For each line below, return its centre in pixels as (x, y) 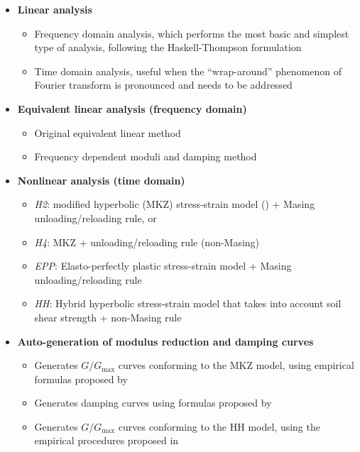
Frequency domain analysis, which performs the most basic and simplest (192, 33)
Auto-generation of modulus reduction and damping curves (165, 341)
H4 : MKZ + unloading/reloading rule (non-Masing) (147, 242)
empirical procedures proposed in (107, 440)
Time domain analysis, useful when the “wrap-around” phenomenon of (188, 71)
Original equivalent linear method (108, 132)
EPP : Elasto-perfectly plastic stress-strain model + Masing (163, 266)
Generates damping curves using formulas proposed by (153, 403)
